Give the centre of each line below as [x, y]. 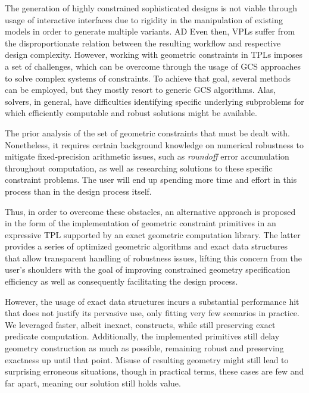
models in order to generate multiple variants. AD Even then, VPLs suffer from [150, 31]
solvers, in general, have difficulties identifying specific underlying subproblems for [154, 101]
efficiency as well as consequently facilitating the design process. [121, 281]
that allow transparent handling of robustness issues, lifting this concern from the [154, 258]
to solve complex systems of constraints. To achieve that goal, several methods [148, 78]
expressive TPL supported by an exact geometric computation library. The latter [153, 234]
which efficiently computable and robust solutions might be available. [131, 113]
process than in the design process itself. [78, 191]
